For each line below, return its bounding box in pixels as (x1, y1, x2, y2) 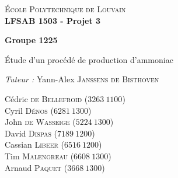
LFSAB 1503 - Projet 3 (5, 14, 101, 26)
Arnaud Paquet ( (5, 161, 68, 173)
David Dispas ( (5, 127, 58, 139)
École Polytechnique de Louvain (5, 3, 126, 15)
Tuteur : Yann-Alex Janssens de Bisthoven (5, 73, 159, 85)
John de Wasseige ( (5, 116, 76, 128)
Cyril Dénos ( (5, 104, 54, 116)
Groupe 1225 (5, 34, 58, 46)
